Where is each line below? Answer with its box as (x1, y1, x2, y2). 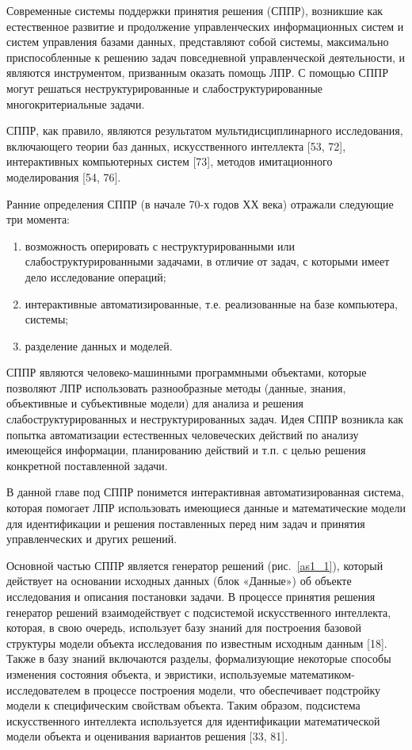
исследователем (6, 681, 81, 698)
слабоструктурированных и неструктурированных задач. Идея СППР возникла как (6, 411, 404, 427)
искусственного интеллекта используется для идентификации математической (6, 712, 380, 729)
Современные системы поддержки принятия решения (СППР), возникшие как (6, 2, 383, 18)
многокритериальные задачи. (6, 95, 145, 112)
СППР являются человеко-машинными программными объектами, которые (6, 364, 367, 381)
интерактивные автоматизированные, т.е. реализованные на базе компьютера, (25, 295, 398, 312)
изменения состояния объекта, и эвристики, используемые (6, 665, 287, 682)
